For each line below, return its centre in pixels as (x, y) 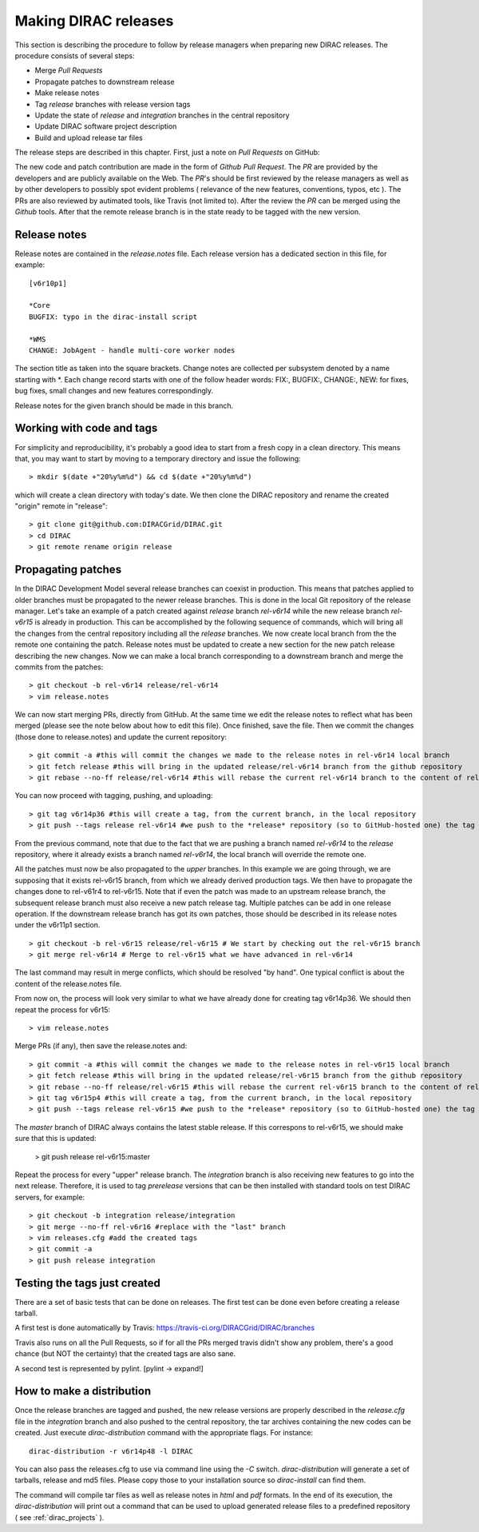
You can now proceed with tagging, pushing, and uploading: (114, 796)
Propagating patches (68, 570)
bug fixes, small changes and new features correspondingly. (114, 391)
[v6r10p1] (48, 283)
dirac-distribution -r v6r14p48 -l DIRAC (111, 1451)
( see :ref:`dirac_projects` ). (59, 1517)
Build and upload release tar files (89, 138)
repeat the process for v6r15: (63, 1009)
